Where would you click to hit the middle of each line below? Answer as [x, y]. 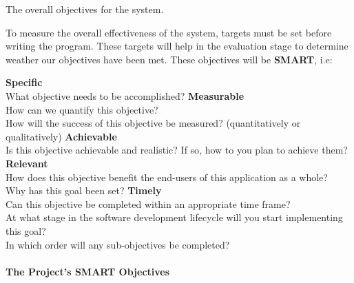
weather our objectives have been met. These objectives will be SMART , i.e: [169, 59]
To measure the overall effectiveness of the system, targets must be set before [169, 32]
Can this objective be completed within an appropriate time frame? [148, 203]
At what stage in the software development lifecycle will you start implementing [174, 217]
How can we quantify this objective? [82, 109]
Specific [24, 82]
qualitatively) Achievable [61, 136]
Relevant [27, 163]
